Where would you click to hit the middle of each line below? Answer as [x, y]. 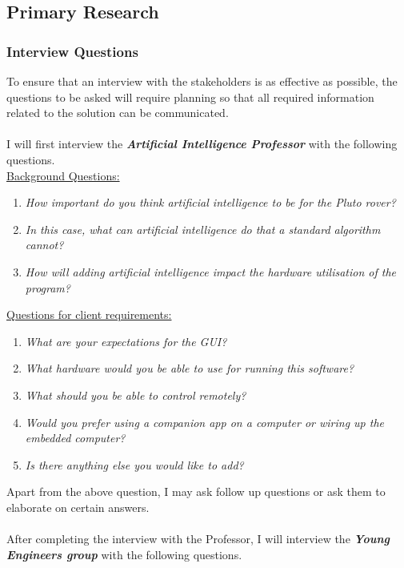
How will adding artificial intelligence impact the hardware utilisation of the [211, 271]
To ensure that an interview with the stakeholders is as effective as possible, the [202, 81]
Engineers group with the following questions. [124, 554]
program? [48, 287]
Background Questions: [63, 175]
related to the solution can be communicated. [118, 113]
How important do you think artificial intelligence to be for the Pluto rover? [210, 202]
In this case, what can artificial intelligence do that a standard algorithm [203, 229]
